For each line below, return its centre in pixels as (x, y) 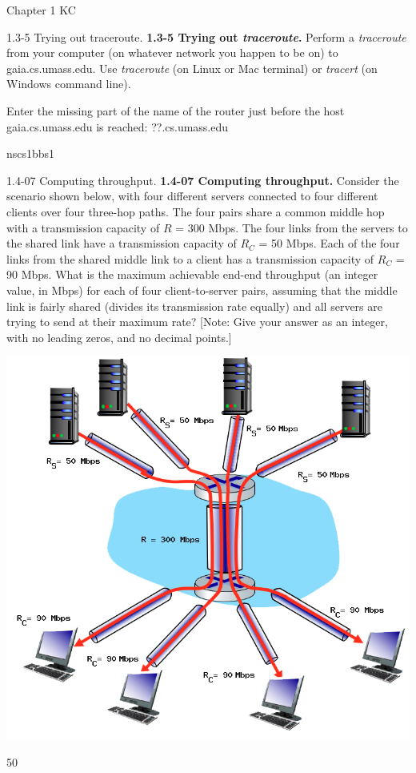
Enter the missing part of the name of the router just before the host (176, 110)
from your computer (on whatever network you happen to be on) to (172, 52)
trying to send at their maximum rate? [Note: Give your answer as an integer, (197, 322)
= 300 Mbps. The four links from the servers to (292, 227)
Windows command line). (69, 84)
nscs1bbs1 (31, 153)
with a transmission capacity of (83, 227)
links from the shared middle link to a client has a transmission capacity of (190, 258)
